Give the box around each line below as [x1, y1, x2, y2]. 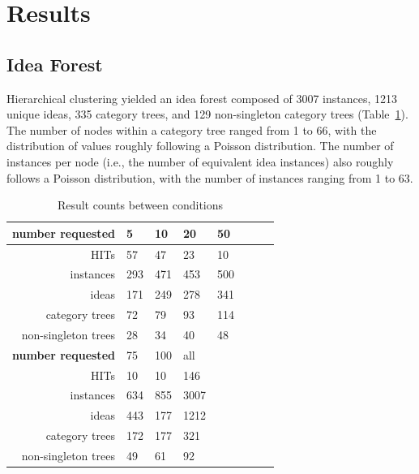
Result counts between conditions [57, 196, 224, 213]
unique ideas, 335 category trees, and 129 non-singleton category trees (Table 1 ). [6, 106, 408, 123]
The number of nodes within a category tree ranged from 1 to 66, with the [6, 121, 377, 138]
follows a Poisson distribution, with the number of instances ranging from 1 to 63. [6, 169, 413, 186]
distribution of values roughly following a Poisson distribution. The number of [6, 137, 394, 154]
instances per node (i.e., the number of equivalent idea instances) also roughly [6, 153, 394, 170]
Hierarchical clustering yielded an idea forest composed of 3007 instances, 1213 [6, 89, 397, 106]
